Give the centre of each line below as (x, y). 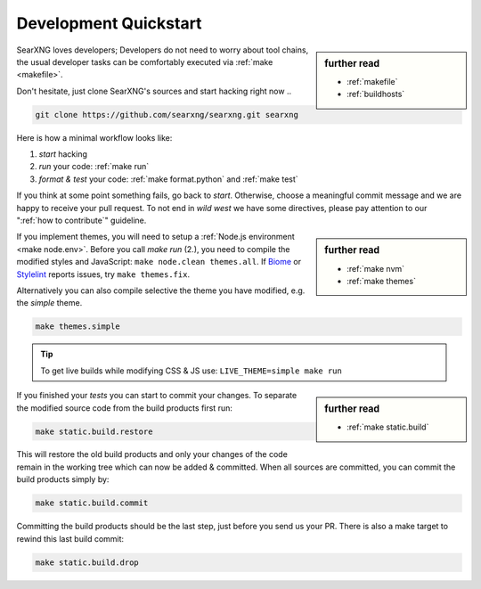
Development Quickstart (109, 23)
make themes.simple (77, 327)
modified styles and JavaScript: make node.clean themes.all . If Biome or (159, 262)
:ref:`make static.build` (388, 427)
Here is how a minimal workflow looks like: (94, 137)
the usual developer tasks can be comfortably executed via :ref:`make (145, 61)
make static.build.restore (94, 431)
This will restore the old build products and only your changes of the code (152, 454)
